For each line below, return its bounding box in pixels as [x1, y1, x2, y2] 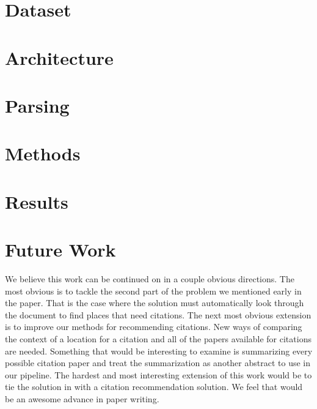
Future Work [5, 237, 116, 262]
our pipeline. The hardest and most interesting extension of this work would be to [5, 368, 312, 381]
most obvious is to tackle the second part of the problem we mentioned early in [5, 284, 302, 297]
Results [5, 189, 68, 214]
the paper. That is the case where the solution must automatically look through [5, 296, 304, 309]
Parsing [5, 92, 70, 118]
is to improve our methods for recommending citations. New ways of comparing [5, 320, 302, 333]
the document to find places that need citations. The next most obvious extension [5, 308, 312, 321]
